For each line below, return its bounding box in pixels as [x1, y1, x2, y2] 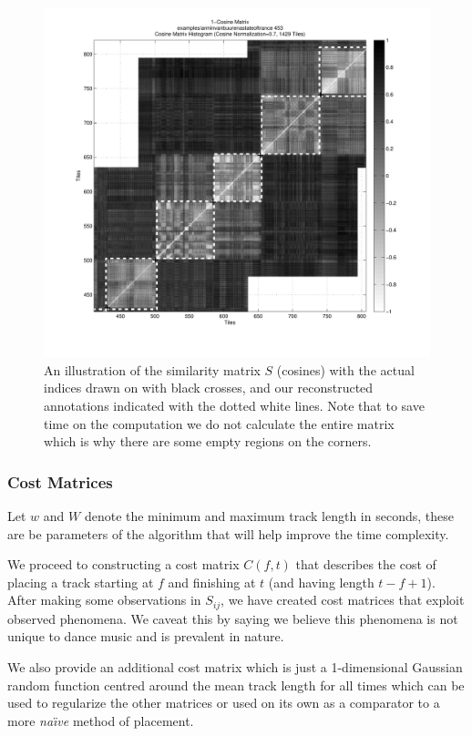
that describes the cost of [295, 555, 436, 574]
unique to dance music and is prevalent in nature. [7, 627, 284, 646]
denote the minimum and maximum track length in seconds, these [84, 506, 454, 526]
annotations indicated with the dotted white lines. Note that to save [44, 396, 425, 415]
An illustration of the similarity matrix [44, 360, 261, 379]
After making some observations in [7, 590, 201, 609]
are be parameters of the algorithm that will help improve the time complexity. [7, 524, 449, 543]
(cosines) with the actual [276, 360, 415, 379]
